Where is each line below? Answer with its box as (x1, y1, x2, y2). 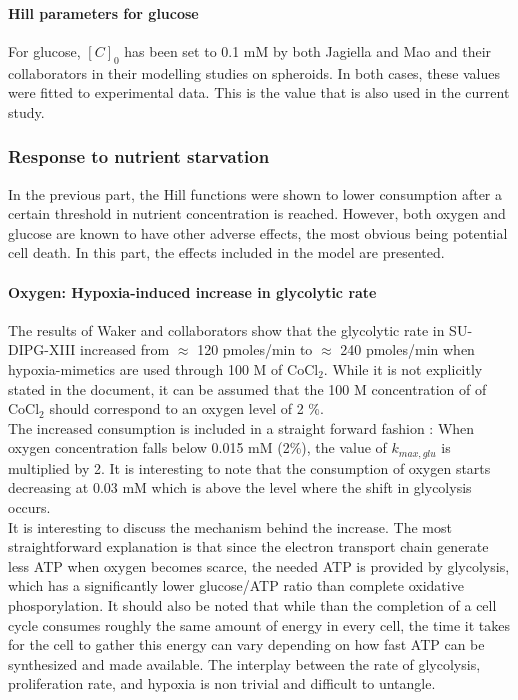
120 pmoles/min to (197, 339, 313, 360)
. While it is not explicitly (323, 358, 483, 379)
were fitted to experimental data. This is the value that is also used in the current (8, 82, 510, 103)
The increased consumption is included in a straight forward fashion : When (8, 417, 475, 438)
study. (8, 101, 45, 122)
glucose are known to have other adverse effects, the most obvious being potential (8, 222, 508, 243)
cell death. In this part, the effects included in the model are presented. (8, 242, 445, 263)
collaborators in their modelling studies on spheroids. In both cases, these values (8, 62, 501, 83)
